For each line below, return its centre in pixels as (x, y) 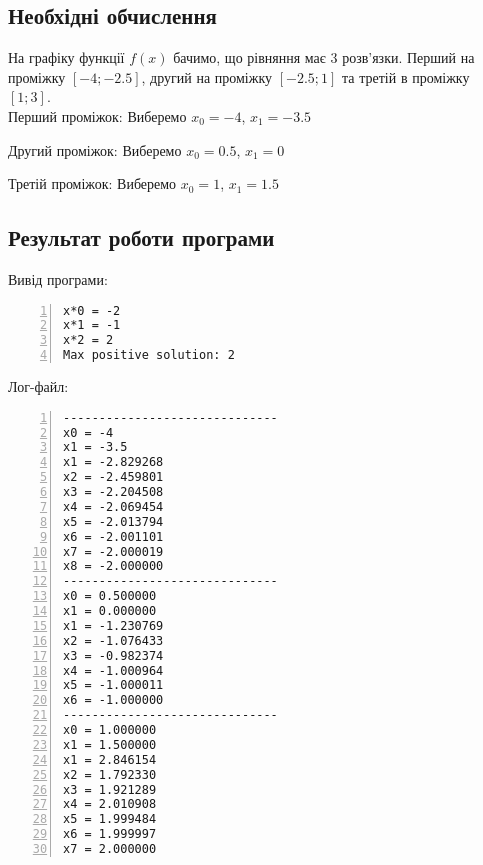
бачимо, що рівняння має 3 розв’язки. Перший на (324, 57)
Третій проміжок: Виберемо (92, 183)
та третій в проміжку (406, 76)
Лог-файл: (38, 386)
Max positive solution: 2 (149, 355)
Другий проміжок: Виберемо (95, 149)
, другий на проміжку (207, 76)
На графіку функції (66, 57)
